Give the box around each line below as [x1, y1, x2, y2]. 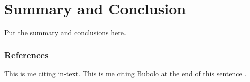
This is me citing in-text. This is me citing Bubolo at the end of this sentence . [4, 68, 247, 78]
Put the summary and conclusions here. [4, 27, 126, 38]
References [4, 48, 49, 61]
